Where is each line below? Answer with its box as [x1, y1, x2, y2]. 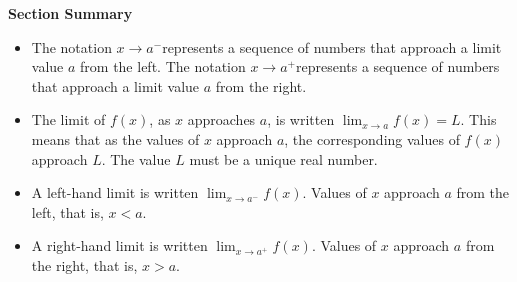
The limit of [31, 109, 106, 130]
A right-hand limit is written [31, 235, 208, 256]
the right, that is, [31, 254, 138, 275]
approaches [187, 109, 256, 130]
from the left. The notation [80, 56, 246, 77]
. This [460, 109, 497, 130]
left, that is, [31, 201, 104, 222]
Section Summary [8, 3, 133, 23]
